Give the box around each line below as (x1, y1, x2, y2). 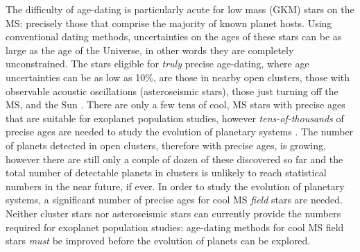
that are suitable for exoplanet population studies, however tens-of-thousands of (6, 110, 344, 125)
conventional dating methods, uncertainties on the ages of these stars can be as (6, 29, 342, 44)
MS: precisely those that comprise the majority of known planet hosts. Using (6, 15, 332, 30)
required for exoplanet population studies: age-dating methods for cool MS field (6, 219, 344, 234)
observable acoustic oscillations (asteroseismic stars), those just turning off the (6, 83, 338, 98)
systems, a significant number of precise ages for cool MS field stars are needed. (6, 192, 343, 207)
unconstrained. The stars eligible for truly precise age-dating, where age (6, 56, 309, 71)
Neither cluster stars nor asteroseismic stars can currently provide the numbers (6, 205, 341, 220)
